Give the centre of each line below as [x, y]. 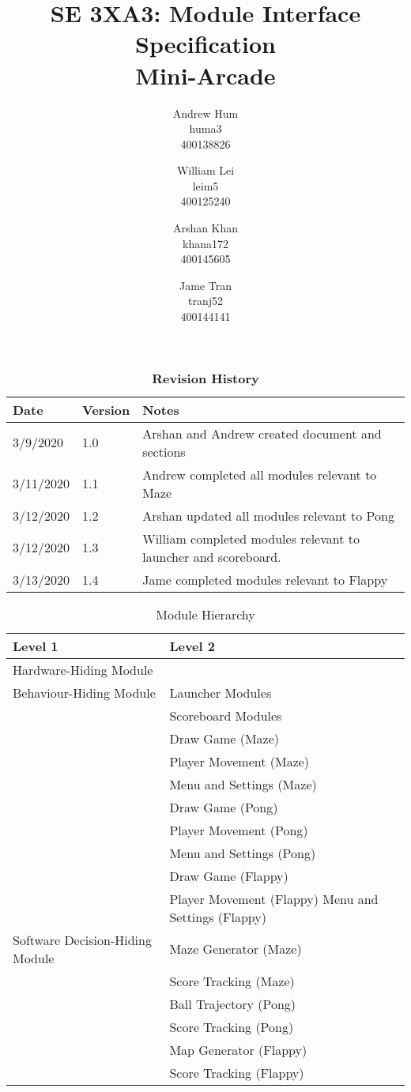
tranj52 [205, 301]
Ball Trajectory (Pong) [233, 1004]
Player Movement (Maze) [239, 761]
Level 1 [36, 646]
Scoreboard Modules [226, 715]
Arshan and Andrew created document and [262, 433]
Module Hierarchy [205, 614]
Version [106, 409]
